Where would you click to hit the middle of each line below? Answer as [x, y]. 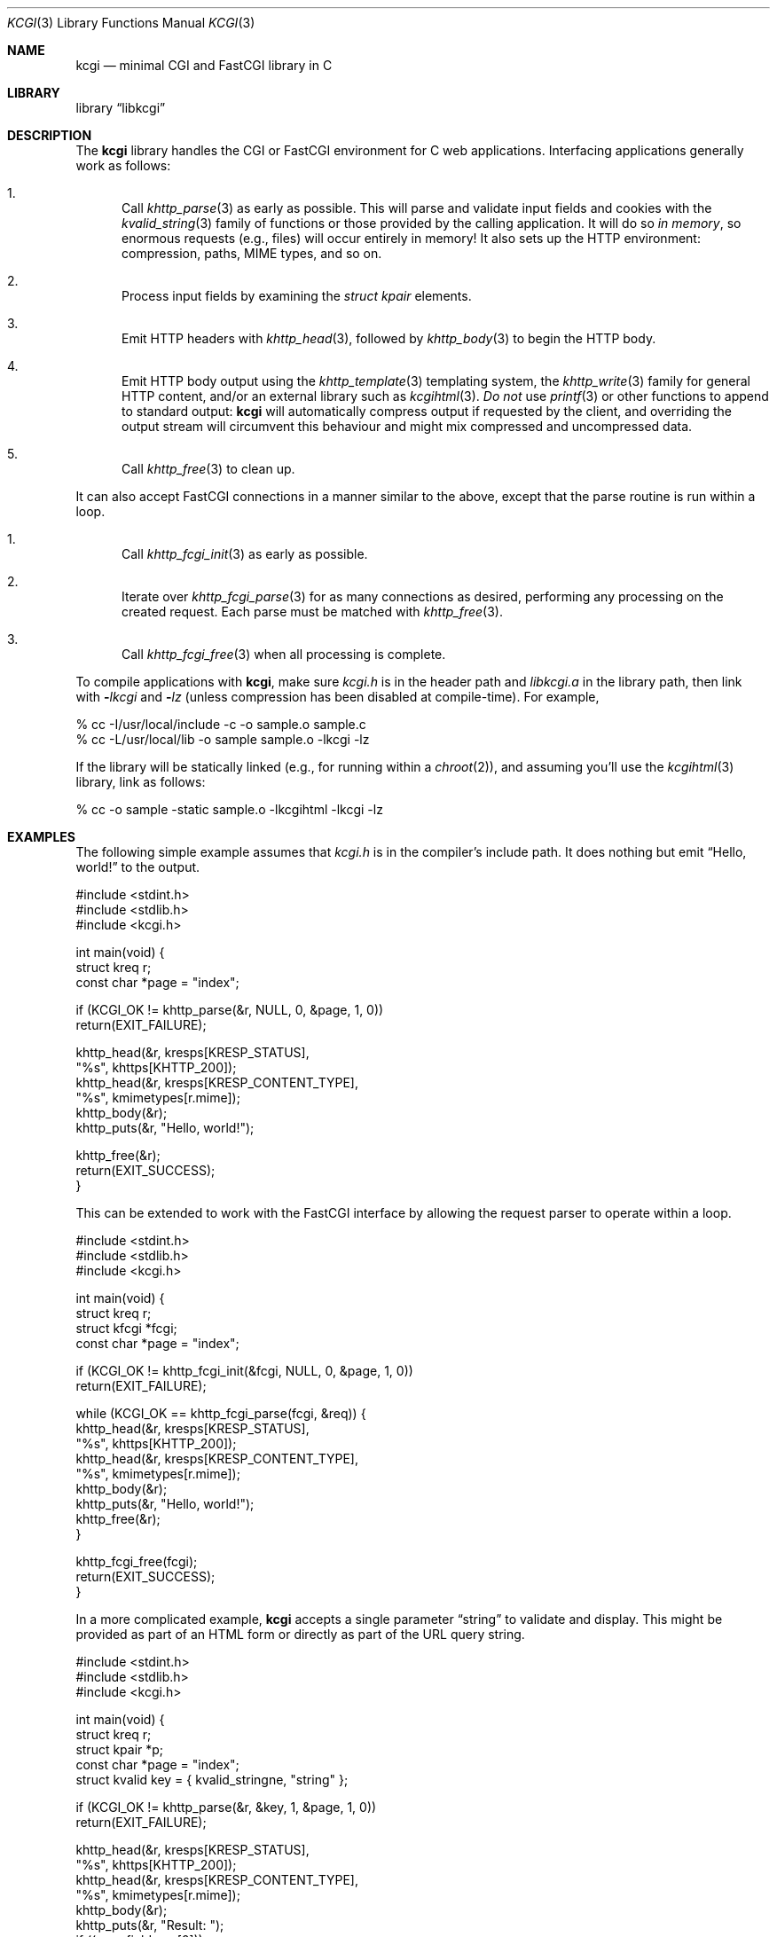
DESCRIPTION [50, 135]
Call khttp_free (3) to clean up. [208, 469]
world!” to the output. [138, 867]
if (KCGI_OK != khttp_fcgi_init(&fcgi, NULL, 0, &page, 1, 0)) [244, 1371]
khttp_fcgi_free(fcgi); [137, 1561]
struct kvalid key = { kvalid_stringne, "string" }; [212, 1780]
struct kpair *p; [120, 1749]
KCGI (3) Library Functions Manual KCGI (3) [131, 23]
